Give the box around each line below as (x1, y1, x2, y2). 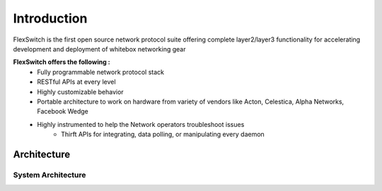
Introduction (13, 11, 88, 26)
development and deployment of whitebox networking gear (13, 44, 187, 53)
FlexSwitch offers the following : (13, 58, 110, 66)
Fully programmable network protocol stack (37, 68, 164, 76)
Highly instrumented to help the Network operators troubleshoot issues (37, 120, 245, 128)
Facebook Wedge (37, 107, 88, 116)
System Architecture (13, 170, 86, 180)
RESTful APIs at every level (37, 78, 116, 86)
